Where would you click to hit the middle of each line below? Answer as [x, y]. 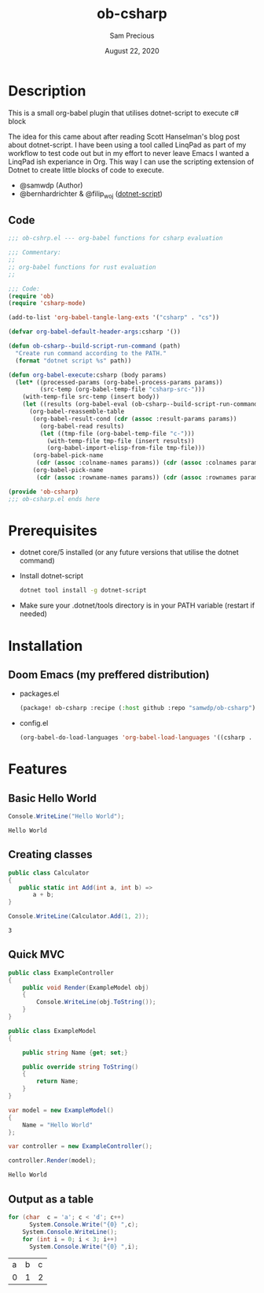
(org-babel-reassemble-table [77, 412]
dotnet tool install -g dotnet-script [83, 591]
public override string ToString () [81, 1067]
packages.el [39, 693]
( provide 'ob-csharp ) [44, 492]
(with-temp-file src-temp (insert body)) [91, 397]
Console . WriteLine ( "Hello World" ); [66, 816]
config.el [34, 723]
